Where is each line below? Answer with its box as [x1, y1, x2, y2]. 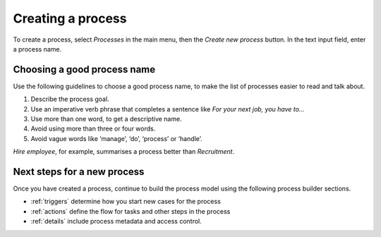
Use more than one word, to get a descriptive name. [30, 115, 183, 123]
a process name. [13, 44, 62, 53]
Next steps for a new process [13, 166, 145, 178]
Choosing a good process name [13, 63, 155, 75]
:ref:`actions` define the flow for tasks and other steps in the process [30, 207, 231, 215]
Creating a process [13, 11, 127, 26]
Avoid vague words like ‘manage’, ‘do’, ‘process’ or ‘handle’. [30, 134, 202, 142]
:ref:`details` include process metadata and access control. [30, 217, 202, 226]
